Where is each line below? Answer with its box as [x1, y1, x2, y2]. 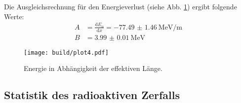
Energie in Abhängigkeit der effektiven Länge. [24, 63, 162, 73]
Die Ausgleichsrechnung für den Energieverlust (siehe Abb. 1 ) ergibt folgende [4, 1, 237, 11]
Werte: [4, 11, 24, 21]
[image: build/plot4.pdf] [24, 49, 109, 56]
